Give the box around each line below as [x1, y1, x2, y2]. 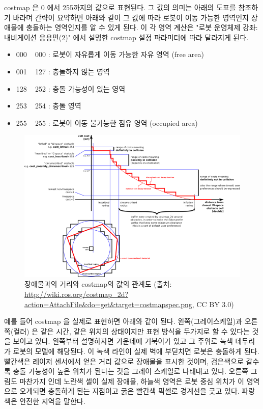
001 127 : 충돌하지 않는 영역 [16, 66, 110, 76]
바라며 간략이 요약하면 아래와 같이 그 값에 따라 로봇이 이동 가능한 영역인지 [13, 12, 249, 22]
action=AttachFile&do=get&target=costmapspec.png [24, 298, 192, 309]
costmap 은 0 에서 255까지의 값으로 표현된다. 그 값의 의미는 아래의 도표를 [4, 2, 236, 12]
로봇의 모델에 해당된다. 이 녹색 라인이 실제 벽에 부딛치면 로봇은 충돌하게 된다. [13, 345, 259, 356]
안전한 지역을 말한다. [19, 395, 85, 406]
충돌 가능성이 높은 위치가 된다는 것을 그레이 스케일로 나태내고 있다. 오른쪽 [13, 366, 249, 376]
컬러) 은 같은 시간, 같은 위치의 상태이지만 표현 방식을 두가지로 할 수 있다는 [13, 325, 250, 336]
